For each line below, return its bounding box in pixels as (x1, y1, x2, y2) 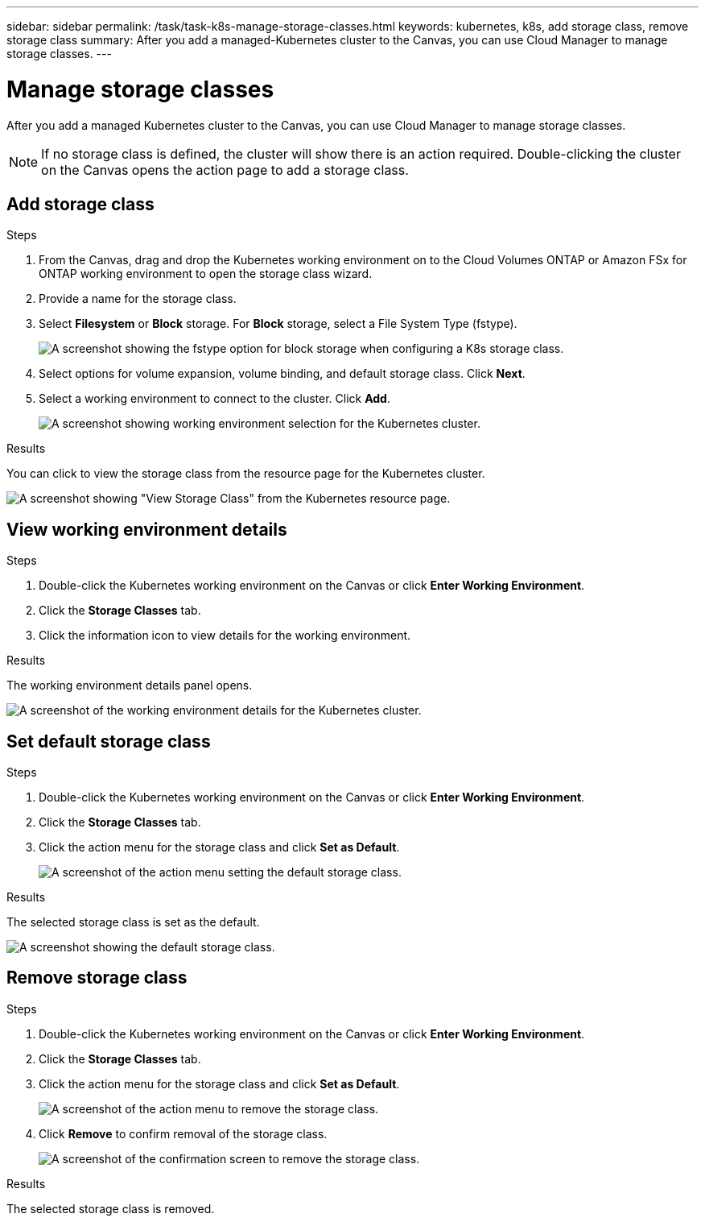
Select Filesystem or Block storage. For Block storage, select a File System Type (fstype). (39, 317, 517, 331)
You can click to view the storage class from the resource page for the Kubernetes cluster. (6, 466, 485, 481)
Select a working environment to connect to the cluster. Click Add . (39, 391, 390, 406)
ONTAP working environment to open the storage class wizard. (39, 267, 373, 281)
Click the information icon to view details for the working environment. (39, 628, 411, 643)
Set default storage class (6, 731, 211, 752)
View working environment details (6, 519, 287, 540)
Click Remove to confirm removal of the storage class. (39, 1126, 328, 1141)
